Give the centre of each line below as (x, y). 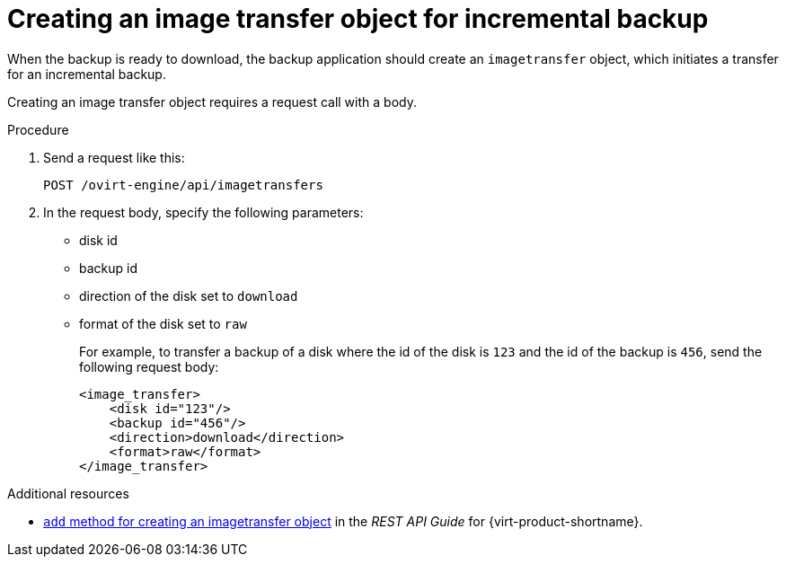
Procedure (38, 129)
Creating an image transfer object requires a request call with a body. (212, 101)
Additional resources (68, 493)
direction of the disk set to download (189, 295)
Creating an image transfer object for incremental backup (358, 19)
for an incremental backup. (87, 74)
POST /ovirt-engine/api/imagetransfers (183, 185)
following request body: (149, 366)
